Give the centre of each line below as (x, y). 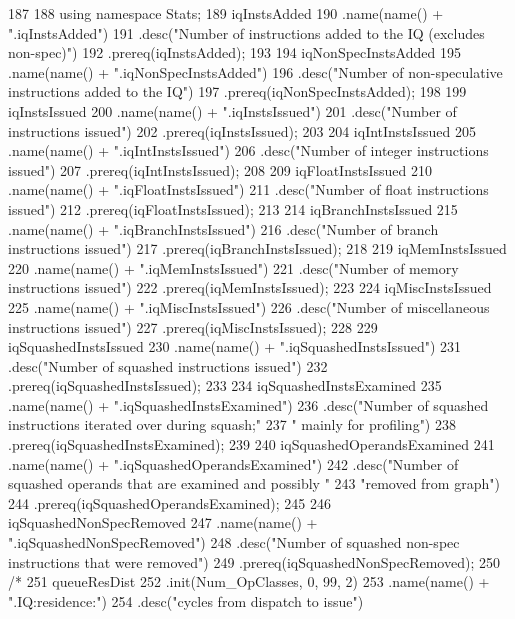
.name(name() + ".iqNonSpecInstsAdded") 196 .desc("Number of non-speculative (255, 71)
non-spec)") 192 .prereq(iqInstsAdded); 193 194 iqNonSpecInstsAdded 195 (234, 52)
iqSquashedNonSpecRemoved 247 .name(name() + (163, 522)
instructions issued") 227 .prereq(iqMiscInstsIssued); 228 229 (193, 326)
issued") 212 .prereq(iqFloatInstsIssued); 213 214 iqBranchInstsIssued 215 (233, 208)
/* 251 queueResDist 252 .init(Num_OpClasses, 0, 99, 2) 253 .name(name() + (249, 581)
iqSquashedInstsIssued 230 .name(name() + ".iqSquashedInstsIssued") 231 (235, 346)
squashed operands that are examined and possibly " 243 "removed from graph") (254, 483)
